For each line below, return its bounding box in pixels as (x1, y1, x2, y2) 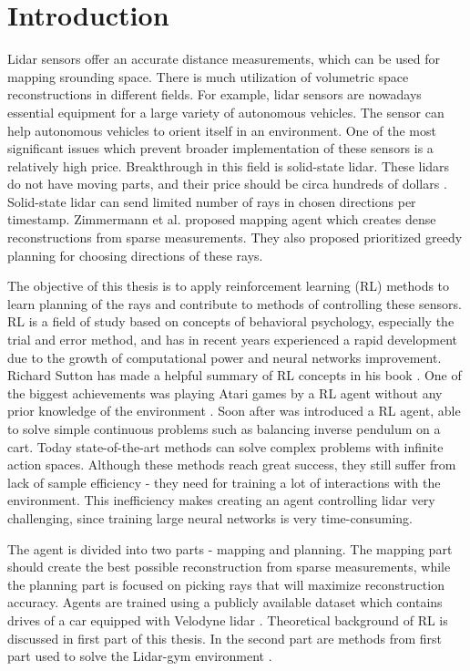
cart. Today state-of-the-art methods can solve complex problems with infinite (7, 437, 444, 456)
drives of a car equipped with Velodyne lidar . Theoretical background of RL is (7, 610, 448, 629)
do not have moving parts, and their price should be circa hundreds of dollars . (7, 174, 447, 193)
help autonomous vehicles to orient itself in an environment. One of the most (7, 120, 436, 139)
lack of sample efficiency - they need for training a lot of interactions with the (7, 472, 441, 491)
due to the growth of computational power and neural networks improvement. (7, 347, 442, 366)
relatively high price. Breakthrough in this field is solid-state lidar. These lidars (7, 156, 450, 175)
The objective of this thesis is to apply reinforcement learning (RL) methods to (7, 276, 450, 295)
